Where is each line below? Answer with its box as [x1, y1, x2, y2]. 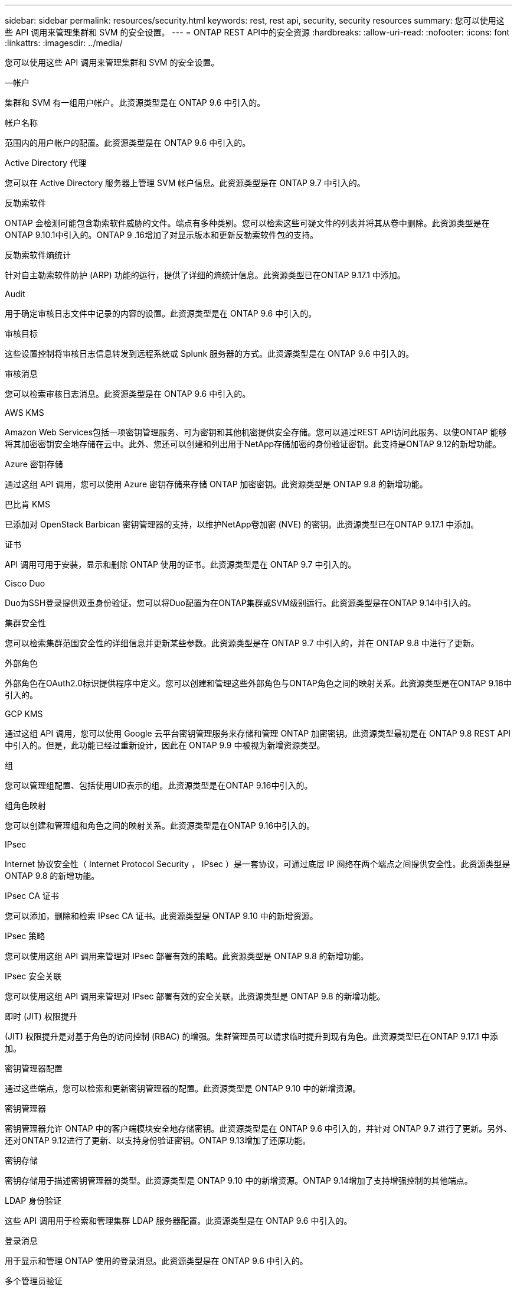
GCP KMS [5, 709, 43, 719]
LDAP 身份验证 [5, 1195, 62, 1206]
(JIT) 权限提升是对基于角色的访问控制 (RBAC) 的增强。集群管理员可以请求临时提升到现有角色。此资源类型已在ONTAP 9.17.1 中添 [5, 1031, 498, 1041]
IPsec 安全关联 [5, 971, 62, 981]
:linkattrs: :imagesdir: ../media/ [5, 38, 123, 48]
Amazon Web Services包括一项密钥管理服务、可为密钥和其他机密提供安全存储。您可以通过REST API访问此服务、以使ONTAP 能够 [5, 427, 507, 437]
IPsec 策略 [5, 931, 45, 941]
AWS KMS [5, 408, 44, 418]
